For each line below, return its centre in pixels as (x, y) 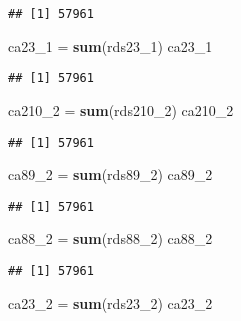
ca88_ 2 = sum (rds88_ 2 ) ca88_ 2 (110, 238)
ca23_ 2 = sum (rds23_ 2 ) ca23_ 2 (110, 302)
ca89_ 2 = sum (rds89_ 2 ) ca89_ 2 (110, 174)
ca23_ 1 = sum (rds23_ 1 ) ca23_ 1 (110, 45)
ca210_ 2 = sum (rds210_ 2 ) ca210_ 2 (121, 109)
